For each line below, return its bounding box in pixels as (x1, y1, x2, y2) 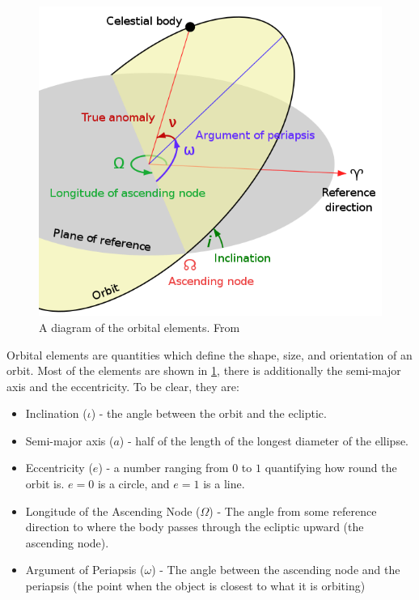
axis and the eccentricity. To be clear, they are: (6, 377, 239, 394)
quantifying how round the (265, 459, 397, 476)
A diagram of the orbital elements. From (39, 318, 240, 335)
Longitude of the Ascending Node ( (25, 502, 201, 519)
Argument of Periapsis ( (25, 561, 145, 578)
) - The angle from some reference (209, 502, 377, 519)
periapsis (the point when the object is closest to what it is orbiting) (25, 577, 366, 594)
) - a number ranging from (98, 459, 229, 476)
